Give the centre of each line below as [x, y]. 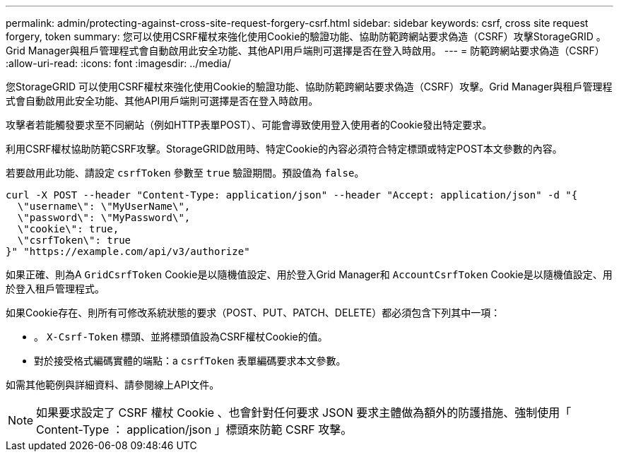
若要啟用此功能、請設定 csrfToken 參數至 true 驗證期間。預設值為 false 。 [185, 173]
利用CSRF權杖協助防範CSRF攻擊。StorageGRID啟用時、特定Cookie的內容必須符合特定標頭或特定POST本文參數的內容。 [284, 149]
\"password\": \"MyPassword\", [104, 218]
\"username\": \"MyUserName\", [104, 206]
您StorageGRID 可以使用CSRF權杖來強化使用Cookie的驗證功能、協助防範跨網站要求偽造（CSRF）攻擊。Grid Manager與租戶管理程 [309, 87]
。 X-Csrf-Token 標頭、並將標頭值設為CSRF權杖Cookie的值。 [181, 337]
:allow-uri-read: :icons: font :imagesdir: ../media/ [118, 63]
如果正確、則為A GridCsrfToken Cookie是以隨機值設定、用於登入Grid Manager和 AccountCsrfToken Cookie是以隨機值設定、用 [309, 274]
